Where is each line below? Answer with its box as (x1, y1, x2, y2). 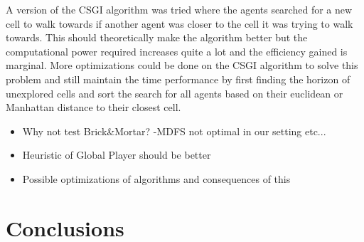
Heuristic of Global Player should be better (22, 147, 211, 162)
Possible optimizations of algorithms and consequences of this (22, 171, 291, 186)
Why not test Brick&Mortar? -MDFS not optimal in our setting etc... (22, 123, 326, 138)
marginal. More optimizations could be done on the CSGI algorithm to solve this (6, 58, 358, 73)
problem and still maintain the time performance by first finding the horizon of (6, 71, 350, 86)
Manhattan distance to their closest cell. (6, 100, 181, 115)
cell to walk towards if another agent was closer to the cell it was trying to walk (6, 16, 353, 31)
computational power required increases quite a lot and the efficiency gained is (6, 43, 348, 58)
